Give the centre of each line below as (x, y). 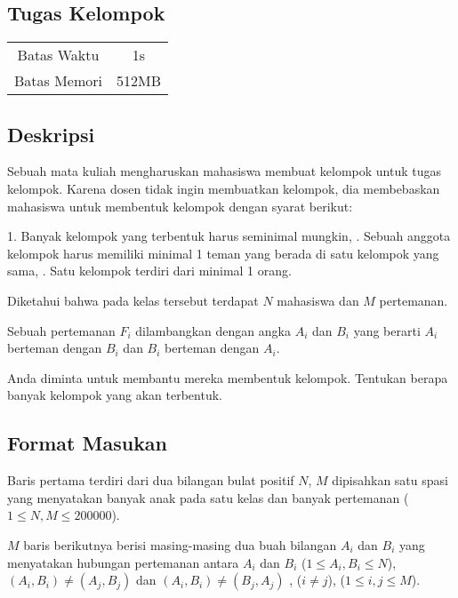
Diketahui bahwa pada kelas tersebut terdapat (133, 300)
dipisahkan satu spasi (390, 480)
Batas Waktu (58, 55)
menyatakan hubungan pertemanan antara (123, 562)
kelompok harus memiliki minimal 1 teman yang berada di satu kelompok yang (223, 253)
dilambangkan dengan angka (213, 330)
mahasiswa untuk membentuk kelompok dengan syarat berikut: (180, 206)
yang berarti (387, 330)
